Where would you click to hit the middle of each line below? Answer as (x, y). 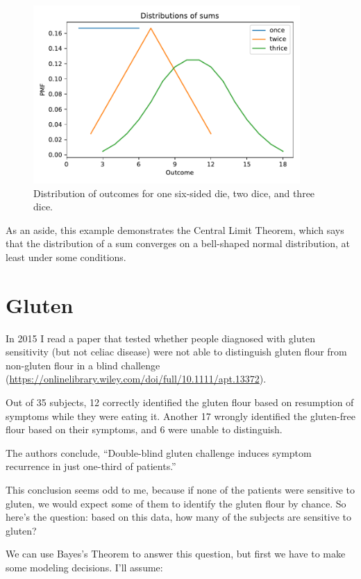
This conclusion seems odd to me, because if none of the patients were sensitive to (180, 490)
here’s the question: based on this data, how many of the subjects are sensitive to (179, 517)
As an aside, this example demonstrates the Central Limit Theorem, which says (175, 229)
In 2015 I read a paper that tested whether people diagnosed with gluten (160, 338)
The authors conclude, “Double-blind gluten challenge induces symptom (159, 452)
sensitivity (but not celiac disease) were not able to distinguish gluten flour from (176, 352)
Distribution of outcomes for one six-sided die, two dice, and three (174, 193)
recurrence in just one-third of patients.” (91, 466)
